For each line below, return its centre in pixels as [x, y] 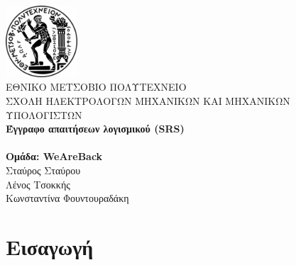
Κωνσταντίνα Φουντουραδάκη [67, 198]
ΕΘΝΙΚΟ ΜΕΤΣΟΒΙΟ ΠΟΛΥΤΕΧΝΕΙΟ [96, 87]
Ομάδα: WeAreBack [54, 156]
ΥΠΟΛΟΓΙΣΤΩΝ [44, 114]
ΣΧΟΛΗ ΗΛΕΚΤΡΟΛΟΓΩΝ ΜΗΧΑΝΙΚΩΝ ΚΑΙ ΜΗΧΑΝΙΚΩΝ [148, 100]
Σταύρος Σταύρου [43, 170]
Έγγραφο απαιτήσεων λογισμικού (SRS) [95, 129]
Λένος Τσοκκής [38, 184]
